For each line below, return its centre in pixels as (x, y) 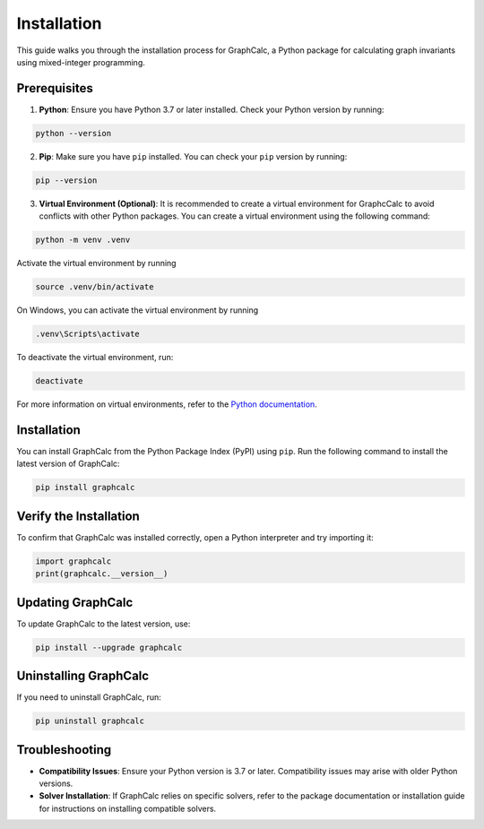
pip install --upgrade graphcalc (109, 647)
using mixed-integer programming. (81, 62)
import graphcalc (73, 561)
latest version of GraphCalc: (68, 464)
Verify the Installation (78, 516)
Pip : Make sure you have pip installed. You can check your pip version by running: (193, 156)
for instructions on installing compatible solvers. (128, 808)
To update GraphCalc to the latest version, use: (104, 624)
